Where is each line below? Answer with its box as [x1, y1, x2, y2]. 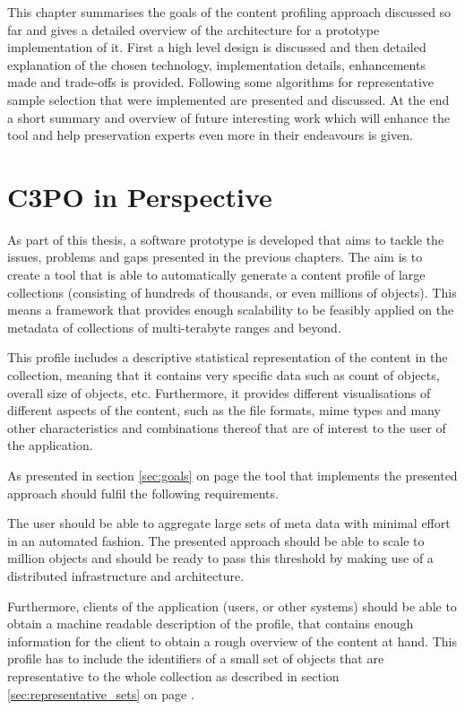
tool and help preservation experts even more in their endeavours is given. [7, 126, 413, 144]
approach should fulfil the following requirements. [7, 483, 279, 502]
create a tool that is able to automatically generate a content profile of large [7, 265, 426, 284]
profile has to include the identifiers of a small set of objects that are [7, 649, 384, 668]
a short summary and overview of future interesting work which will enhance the [7, 108, 450, 126]
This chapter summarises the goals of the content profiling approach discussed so [7, 3, 452, 21]
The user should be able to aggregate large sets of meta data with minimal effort [7, 514, 451, 532]
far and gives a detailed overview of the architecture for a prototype [7, 20, 380, 39]
